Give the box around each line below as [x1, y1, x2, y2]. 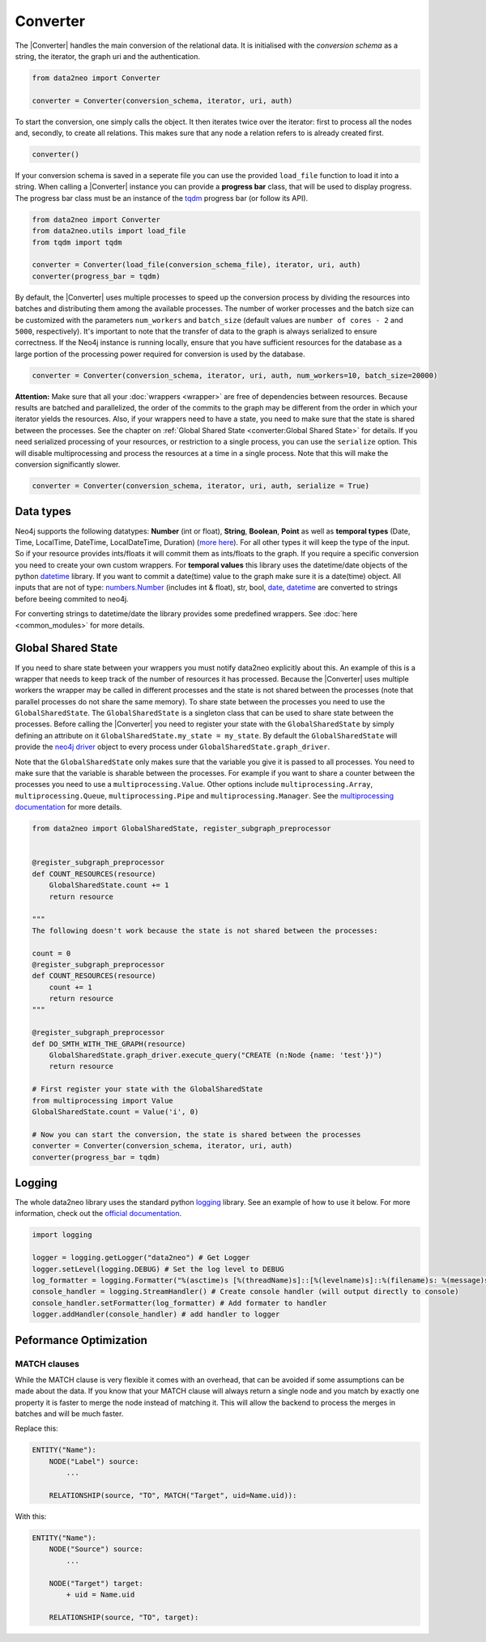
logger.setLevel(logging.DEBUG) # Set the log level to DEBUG [32, 1264, 284, 1274]
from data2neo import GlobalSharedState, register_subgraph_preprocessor [32, 824, 331, 833]
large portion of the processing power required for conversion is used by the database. [15, 349, 305, 359]
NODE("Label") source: [49, 1457, 139, 1465]
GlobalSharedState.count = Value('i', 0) [32, 1107, 199, 1117]
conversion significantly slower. [15, 460, 121, 470]
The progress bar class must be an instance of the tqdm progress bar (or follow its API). [15, 193, 309, 202]
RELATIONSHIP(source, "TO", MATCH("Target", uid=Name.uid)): [49, 1491, 297, 1499]
